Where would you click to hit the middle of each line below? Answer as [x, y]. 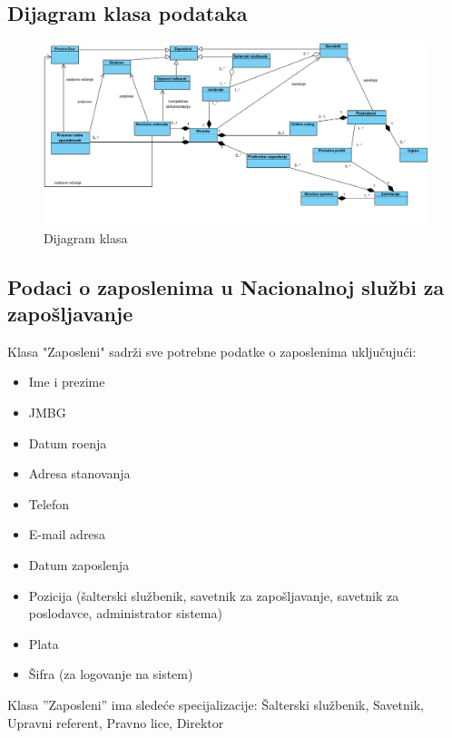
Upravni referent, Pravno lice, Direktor [116, 722]
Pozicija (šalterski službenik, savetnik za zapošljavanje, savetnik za [214, 595]
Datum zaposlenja [79, 564]
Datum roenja [68, 443]
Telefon [49, 503]
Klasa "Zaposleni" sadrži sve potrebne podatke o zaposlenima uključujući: [212, 351]
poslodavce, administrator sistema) [125, 613]
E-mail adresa [67, 534]
